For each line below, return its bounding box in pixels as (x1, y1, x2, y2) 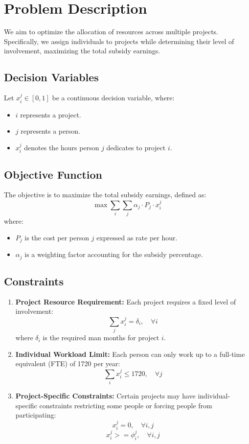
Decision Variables (4, 70, 99, 85)
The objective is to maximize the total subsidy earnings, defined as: (4, 189, 206, 200)
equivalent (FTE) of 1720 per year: (15, 358, 120, 369)
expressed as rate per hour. (96, 232, 178, 242)
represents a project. (20, 109, 81, 119)
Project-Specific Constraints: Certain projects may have (15, 391, 196, 401)
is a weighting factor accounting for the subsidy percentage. (24, 249, 203, 259)
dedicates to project (106, 142, 166, 152)
